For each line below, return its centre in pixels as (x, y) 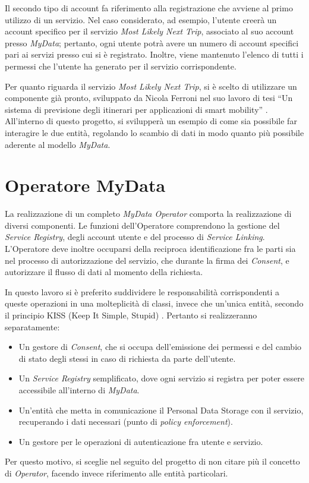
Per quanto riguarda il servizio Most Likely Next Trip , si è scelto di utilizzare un (151, 86)
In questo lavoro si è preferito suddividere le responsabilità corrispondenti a (142, 291)
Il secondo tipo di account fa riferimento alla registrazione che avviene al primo (149, 8)
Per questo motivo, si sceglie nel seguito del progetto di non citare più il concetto (152, 461)
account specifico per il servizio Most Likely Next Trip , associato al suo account (149, 31)
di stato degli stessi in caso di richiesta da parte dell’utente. (127, 358)
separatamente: (32, 326)
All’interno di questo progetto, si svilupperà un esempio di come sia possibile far (151, 121)
